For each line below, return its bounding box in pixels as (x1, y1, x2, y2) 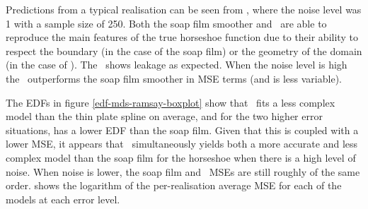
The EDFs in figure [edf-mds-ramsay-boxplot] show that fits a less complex (6, 95, 335, 109)
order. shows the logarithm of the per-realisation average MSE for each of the (6, 178, 342, 193)
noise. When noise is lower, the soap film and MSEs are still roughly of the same (6, 164, 360, 179)
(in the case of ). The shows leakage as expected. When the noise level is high (6, 57, 347, 72)
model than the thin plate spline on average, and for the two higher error (6, 109, 323, 124)
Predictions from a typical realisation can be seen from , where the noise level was (6, 2, 362, 16)
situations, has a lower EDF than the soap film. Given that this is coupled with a (6, 122, 359, 137)
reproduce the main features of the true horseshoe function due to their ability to (6, 30, 358, 44)
